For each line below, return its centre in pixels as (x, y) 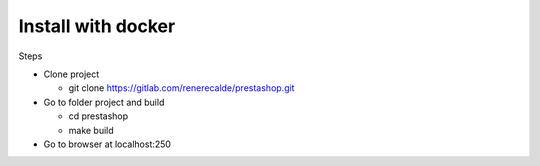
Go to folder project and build (104, 102)
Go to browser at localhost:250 (107, 144)
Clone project (71, 74)
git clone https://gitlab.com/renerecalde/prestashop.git (181, 88)
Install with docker (97, 26)
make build (91, 130)
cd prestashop (98, 116)
